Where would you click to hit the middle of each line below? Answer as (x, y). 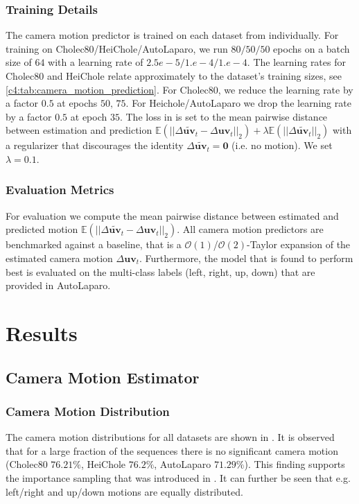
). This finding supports (295, 464)
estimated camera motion (59, 258)
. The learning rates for (296, 62)
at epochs (77, 103)
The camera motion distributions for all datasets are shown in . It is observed (170, 437)
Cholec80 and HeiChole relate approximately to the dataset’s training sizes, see (174, 76)
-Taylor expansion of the (299, 244)
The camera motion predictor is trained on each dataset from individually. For (172, 35)
